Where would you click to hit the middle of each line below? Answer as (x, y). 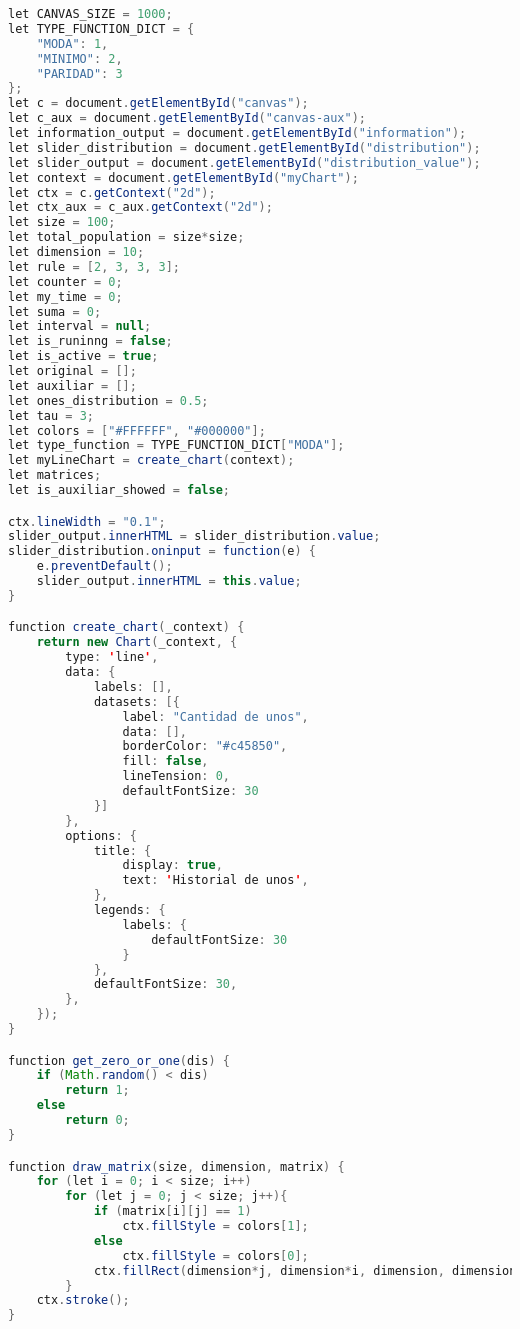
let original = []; (72, 371)
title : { (122, 850)
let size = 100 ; (62, 222)
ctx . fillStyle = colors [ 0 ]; (215, 1255)
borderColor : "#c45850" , (205, 746)
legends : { (129, 910)
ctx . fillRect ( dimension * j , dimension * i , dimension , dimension (305, 1270)
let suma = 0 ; (55, 311)
